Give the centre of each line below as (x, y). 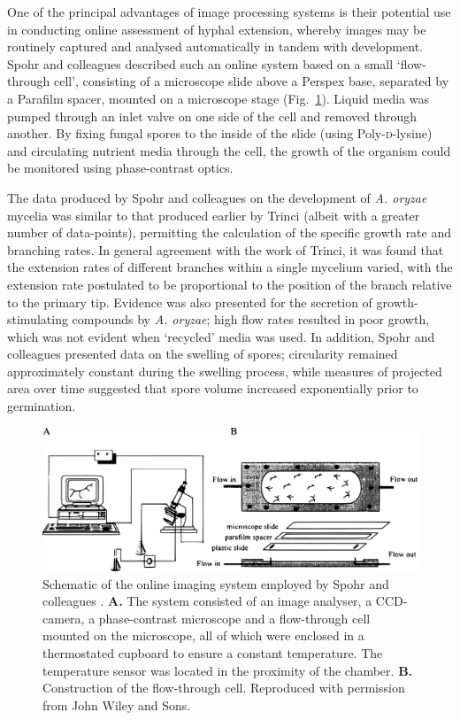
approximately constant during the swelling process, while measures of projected (225, 371)
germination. (42, 406)
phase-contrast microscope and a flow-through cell (234, 618)
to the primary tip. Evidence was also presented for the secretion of (190, 302)
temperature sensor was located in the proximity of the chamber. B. (228, 670)
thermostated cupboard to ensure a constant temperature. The (213, 652)
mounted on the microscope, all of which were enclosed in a (203, 635)
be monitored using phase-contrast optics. (120, 168)
